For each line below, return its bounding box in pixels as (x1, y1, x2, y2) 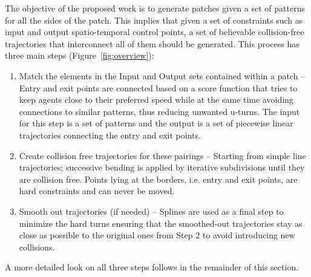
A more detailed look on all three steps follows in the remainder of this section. (5, 261, 299, 273)
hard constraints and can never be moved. (19, 184, 175, 197)
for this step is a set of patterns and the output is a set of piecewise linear (19, 117, 293, 129)
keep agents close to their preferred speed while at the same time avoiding (19, 93, 293, 106)
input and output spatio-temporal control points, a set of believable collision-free (5, 25, 304, 38)
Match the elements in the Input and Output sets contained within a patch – (19, 69, 306, 82)
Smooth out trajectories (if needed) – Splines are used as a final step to (19, 204, 284, 217)
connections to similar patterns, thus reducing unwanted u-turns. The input (19, 105, 300, 117)
